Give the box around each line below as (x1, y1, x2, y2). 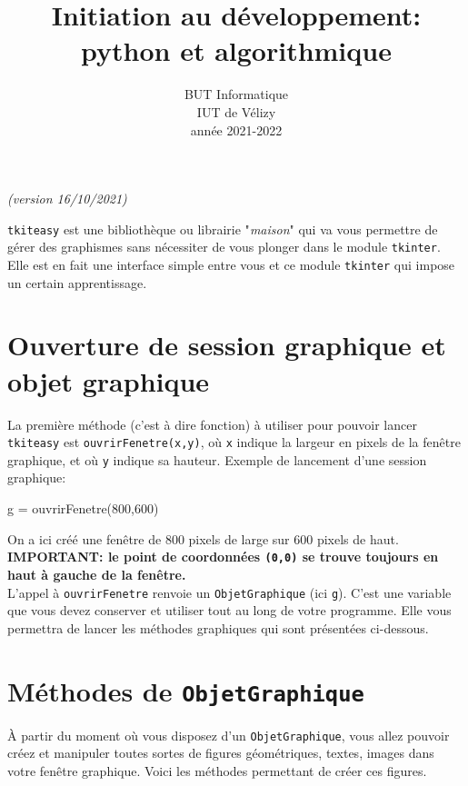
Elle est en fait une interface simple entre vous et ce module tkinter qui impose (7, 255, 455, 274)
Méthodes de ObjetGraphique (7, 672, 364, 709)
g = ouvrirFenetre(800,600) (7, 499, 159, 518)
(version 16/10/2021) (7, 189, 127, 208)
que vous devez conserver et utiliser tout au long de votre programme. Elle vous (7, 601, 452, 620)
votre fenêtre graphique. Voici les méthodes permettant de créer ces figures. (7, 761, 427, 780)
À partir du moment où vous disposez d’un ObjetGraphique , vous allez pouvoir (7, 725, 450, 744)
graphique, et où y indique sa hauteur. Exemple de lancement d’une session (7, 450, 427, 469)
